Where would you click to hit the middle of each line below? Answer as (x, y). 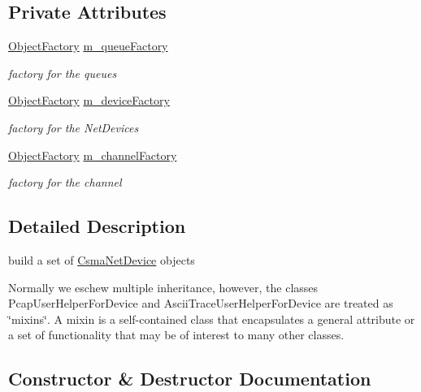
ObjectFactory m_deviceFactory (89, 100)
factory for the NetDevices (74, 127)
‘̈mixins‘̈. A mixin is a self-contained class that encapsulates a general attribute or (212, 319)
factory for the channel (65, 182)
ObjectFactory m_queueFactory (88, 46)
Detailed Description (97, 226)
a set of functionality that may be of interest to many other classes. (176, 335)
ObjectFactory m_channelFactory (93, 155)
